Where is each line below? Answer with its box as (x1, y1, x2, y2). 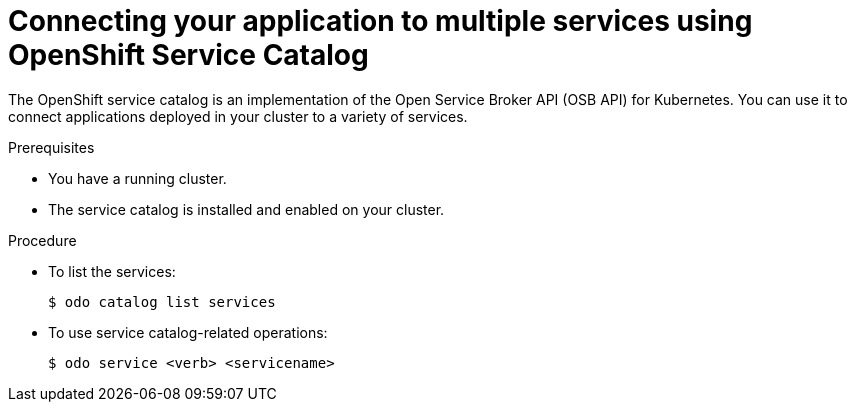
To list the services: (48, 262, 176, 280)
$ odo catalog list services (48, 293, 276, 310)
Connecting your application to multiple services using (8, 4, 753, 38)
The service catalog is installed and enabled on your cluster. (48, 200, 445, 218)
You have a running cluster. (48, 169, 227, 187)
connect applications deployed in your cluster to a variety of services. (8, 107, 468, 125)
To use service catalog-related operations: (48, 323, 328, 341)
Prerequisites (8, 138, 95, 156)
